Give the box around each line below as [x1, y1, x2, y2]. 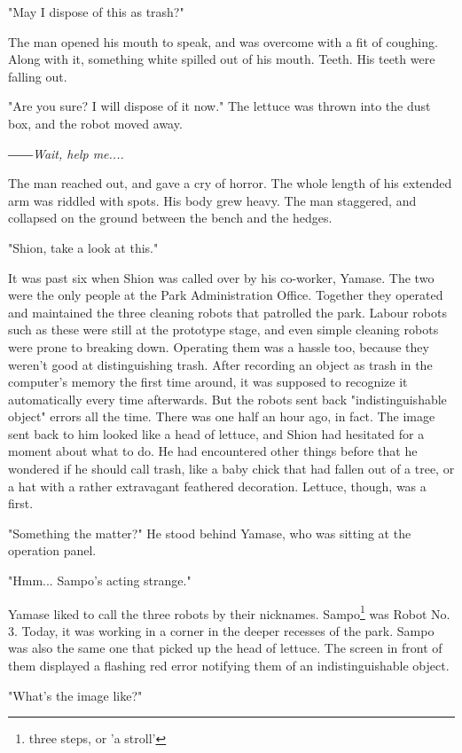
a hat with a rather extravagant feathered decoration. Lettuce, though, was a [8, 476, 427, 495]
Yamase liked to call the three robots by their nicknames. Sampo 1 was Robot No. [8, 601, 450, 623]
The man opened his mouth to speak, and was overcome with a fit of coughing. [8, 32, 438, 51]
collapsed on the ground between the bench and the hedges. [8, 208, 333, 227]
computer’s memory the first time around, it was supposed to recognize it [8, 373, 408, 391]
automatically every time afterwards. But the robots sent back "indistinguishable [8, 389, 447, 408]
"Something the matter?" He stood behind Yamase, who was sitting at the [8, 523, 411, 542]
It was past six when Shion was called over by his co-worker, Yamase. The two [8, 268, 435, 286]
